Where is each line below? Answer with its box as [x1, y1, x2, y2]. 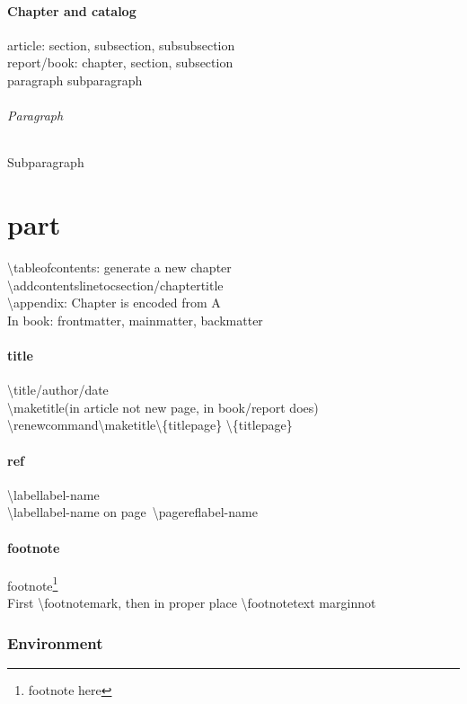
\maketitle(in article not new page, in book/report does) [7, 397, 319, 416]
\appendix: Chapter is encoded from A [7, 293, 221, 312]
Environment [7, 631, 103, 654]
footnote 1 [7, 573, 58, 594]
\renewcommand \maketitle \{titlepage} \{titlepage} [7, 415, 293, 434]
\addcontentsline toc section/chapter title [7, 275, 224, 294]
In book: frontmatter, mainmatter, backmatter [7, 310, 263, 329]
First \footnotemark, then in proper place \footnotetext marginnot [7, 593, 376, 612]
